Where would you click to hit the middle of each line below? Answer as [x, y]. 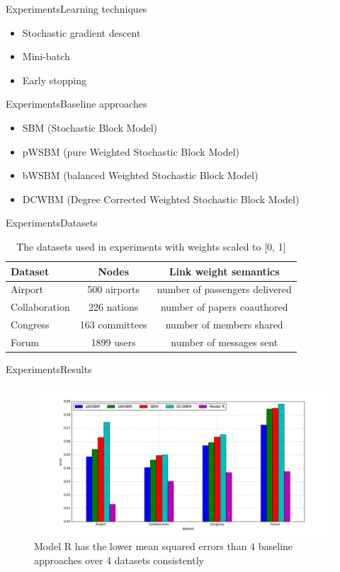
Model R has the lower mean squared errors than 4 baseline [164, 546]
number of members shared [224, 325]
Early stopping [54, 80]
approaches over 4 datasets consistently [119, 560]
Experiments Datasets [52, 223]
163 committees [113, 325]
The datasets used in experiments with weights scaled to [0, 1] [151, 246]
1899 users [113, 342]
